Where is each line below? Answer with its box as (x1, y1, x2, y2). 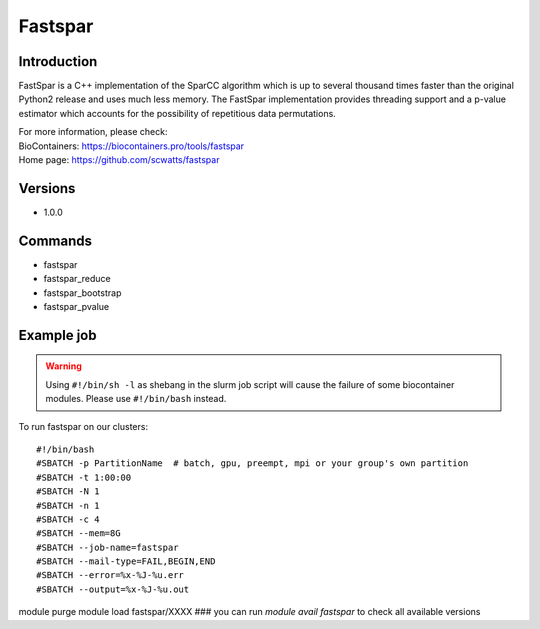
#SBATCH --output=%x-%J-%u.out (36, 583, 190, 595)
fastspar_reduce (43, 273, 111, 285)
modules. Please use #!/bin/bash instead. (45, 393, 227, 405)
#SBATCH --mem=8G (36, 528, 121, 539)
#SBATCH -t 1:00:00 (36, 471, 132, 483)
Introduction (18, 53, 98, 70)
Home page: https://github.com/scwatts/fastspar (18, 154, 220, 166)
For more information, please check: (18, 126, 168, 138)
